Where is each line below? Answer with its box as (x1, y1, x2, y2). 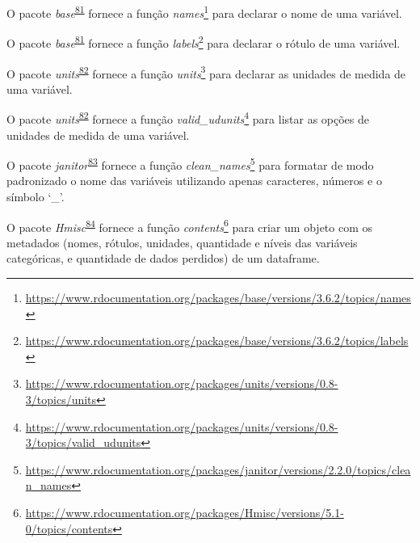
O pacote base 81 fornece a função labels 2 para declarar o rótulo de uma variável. (6, 32, 401, 51)
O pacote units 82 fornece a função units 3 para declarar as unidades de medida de (6, 62, 406, 82)
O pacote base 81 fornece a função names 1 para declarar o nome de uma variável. (6, 2, 402, 21)
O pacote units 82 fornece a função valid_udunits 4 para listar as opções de (6, 108, 370, 127)
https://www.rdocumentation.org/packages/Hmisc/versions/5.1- (25, 504, 344, 520)
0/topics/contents (25, 520, 113, 537)
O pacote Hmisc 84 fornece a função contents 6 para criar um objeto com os (6, 216, 373, 235)
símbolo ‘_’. (6, 188, 65, 205)
